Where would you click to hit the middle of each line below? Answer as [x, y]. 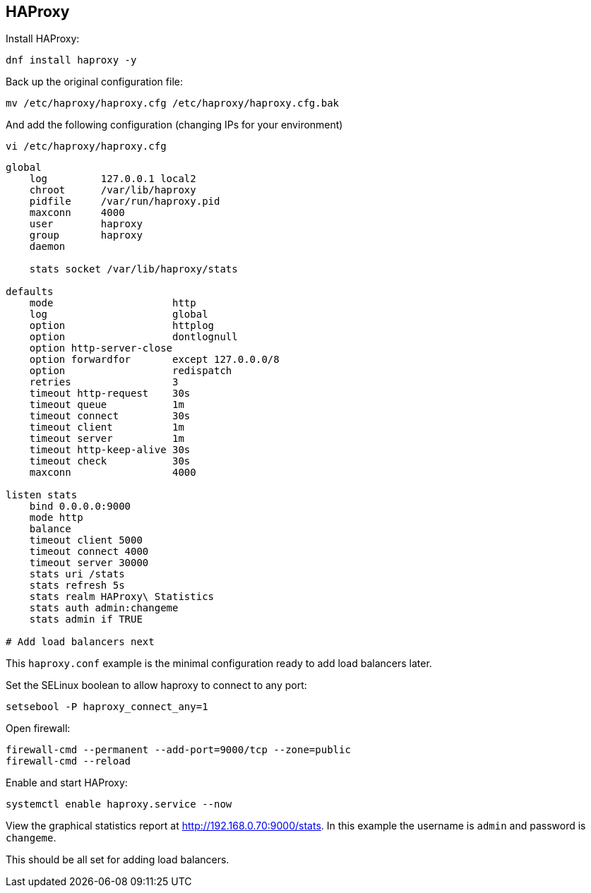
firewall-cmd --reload [68, 761]
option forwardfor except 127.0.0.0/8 [154, 360]
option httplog [122, 326]
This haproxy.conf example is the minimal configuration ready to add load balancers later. [219, 664]
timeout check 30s [110, 461]
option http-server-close [101, 348]
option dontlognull [133, 337]
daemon [47, 247]
